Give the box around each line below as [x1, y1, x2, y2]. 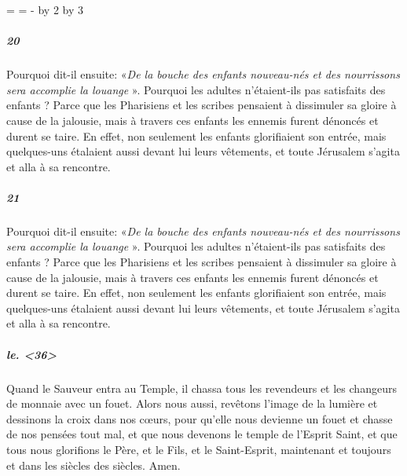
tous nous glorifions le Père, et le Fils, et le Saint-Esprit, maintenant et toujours [6, 441, 391, 457]
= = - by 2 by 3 [6, 2, 83, 17]
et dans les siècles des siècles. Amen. [6, 456, 181, 473]
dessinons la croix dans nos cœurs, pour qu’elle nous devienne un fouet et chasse [6, 410, 393, 427]
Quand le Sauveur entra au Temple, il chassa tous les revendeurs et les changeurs [6, 379, 397, 396]
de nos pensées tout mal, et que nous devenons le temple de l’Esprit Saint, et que [6, 426, 398, 442]
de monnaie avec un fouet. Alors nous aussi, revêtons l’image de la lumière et [6, 395, 378, 412]
